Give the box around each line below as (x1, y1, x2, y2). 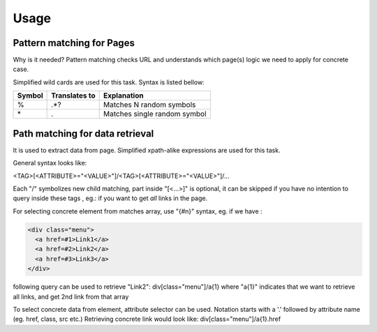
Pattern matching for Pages (13, 37, 135, 49)
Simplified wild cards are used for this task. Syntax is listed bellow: (13, 77, 205, 86)
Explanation (103, 91, 144, 100)
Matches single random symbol (103, 109, 207, 119)
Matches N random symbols (103, 100, 196, 110)
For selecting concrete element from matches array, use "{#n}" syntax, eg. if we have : (13, 206, 263, 216)
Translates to (51, 91, 96, 100)
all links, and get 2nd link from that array (13, 292, 129, 301)
